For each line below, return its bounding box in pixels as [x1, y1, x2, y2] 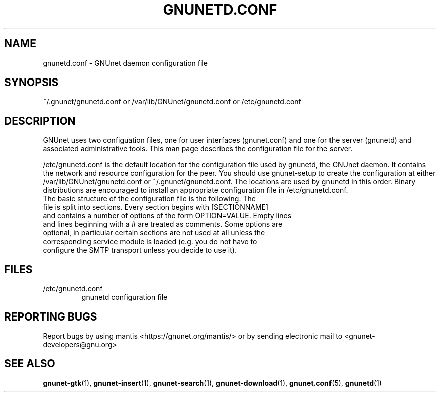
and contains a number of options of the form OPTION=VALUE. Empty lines [43, 211, 292, 220]
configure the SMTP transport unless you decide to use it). [43, 246, 237, 255]
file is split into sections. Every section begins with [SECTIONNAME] [43, 203, 269, 212]
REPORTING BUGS [4, 310, 97, 323]
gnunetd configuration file [81, 293, 168, 302]
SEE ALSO [4, 357, 55, 370]
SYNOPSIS [4, 76, 59, 89]
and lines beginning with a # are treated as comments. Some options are [43, 220, 283, 229]
